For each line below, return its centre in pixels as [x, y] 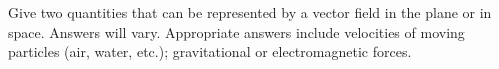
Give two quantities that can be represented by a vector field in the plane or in [250, 12]
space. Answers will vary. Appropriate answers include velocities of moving [236, 31]
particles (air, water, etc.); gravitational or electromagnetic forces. [210, 51]
